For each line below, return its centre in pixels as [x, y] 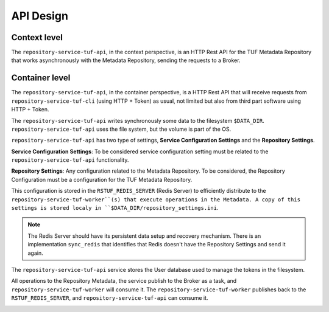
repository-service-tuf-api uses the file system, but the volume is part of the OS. [121, 129]
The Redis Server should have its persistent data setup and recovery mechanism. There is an [144, 236]
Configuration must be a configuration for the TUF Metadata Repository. [102, 179]
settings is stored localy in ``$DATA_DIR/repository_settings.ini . [115, 208]
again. [36, 253]
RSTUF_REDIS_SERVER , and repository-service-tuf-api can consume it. [110, 298]
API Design [40, 16]
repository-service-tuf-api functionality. [70, 160]
